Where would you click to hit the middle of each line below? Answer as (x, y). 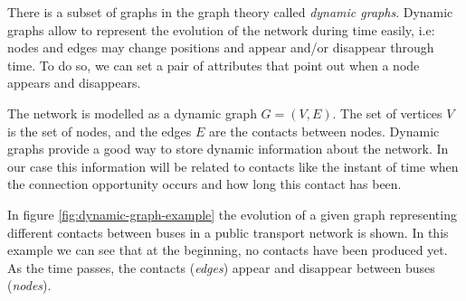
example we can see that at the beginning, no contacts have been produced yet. (228, 250)
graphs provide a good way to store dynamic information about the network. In (228, 149)
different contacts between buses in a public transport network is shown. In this (228, 232)
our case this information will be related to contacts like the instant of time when (233, 166)
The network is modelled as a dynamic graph (132, 113)
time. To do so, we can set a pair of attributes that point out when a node (214, 65)
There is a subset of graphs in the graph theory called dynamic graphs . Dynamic (230, 12)
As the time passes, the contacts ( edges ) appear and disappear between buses (221, 267)
